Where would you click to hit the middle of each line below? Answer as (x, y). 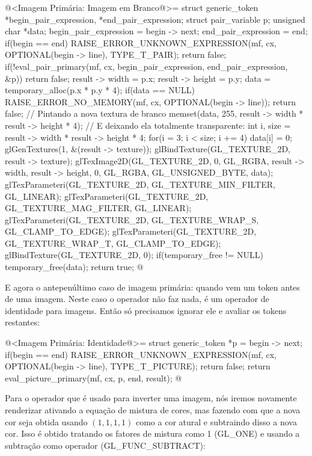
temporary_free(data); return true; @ (74, 267)
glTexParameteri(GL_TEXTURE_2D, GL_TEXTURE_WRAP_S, (132, 219)
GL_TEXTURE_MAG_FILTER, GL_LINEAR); (98, 208)
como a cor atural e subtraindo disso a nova (216, 421)
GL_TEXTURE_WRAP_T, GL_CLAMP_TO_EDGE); (113, 243)
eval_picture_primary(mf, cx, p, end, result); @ (93, 377)
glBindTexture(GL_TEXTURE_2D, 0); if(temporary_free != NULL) (134, 255)
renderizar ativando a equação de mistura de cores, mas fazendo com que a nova (153, 410)
